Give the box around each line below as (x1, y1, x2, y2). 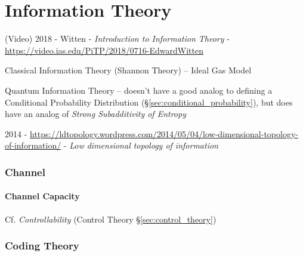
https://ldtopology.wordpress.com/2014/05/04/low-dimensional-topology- (30, 127, 298, 140)
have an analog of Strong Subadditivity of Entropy (5, 107, 186, 120)
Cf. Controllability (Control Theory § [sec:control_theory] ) (5, 212, 217, 225)
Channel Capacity (5, 190, 80, 202)
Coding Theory (5, 238, 79, 253)
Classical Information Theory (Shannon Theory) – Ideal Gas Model (5, 64, 252, 76)
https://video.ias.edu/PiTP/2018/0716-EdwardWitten (5, 44, 203, 56)
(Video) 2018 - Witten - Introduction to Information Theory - (5, 32, 230, 45)
